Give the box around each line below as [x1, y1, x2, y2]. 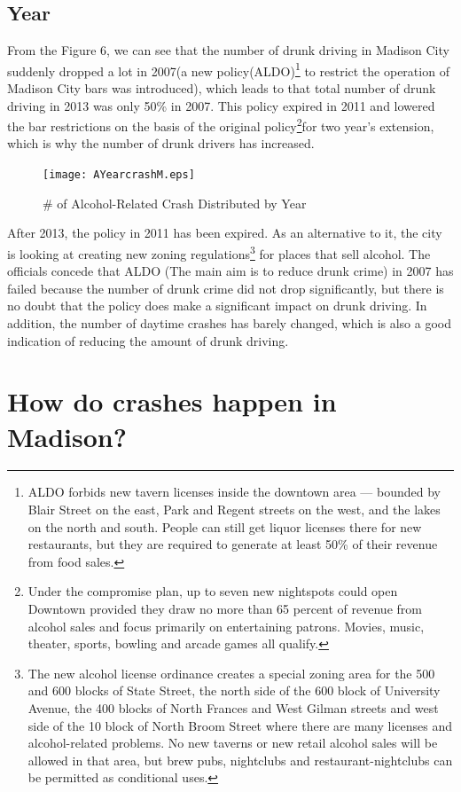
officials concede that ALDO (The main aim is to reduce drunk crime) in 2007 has [7, 262, 454, 280]
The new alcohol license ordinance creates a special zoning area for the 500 [27, 663, 435, 682]
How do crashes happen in [7, 383, 337, 420]
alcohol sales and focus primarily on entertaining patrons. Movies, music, [27, 616, 425, 635]
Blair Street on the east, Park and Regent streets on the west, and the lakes [27, 500, 441, 519]
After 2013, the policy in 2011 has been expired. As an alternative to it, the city [7, 223, 442, 242]
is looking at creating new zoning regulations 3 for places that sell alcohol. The [7, 241, 431, 263]
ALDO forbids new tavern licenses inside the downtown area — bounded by [27, 482, 441, 501]
